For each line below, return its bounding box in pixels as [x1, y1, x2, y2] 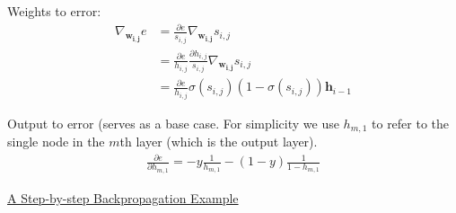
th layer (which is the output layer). [119, 132, 318, 151]
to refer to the [372, 113, 450, 132]
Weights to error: [7, 2, 101, 20]
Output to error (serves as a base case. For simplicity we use [7, 113, 339, 132]
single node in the [7, 132, 105, 151]
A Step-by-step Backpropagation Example [7, 188, 239, 207]
